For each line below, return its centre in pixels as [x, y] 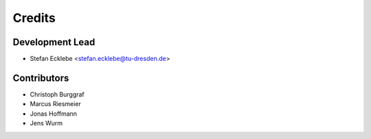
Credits [34, 18]
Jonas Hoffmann [54, 114]
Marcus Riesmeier [56, 104]
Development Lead [54, 42]
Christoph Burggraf [57, 94]
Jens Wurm [46, 123]
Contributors [41, 78]
